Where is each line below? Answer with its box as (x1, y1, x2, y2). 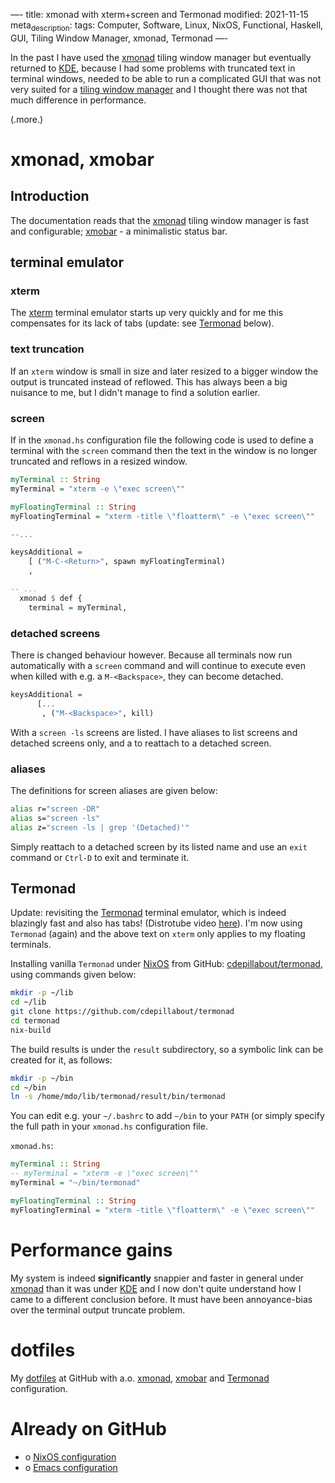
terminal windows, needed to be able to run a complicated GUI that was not (10, 72, 322, 84)
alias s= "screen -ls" (10, 813, 101, 823)
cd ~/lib (10, 997, 47, 1008)
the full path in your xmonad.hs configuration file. (10, 1120, 208, 1133)
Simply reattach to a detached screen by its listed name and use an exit (10, 840, 308, 853)
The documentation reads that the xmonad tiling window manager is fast (10, 214, 310, 226)
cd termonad (10, 1015, 60, 1026)
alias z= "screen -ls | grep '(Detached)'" (10, 822, 190, 833)
